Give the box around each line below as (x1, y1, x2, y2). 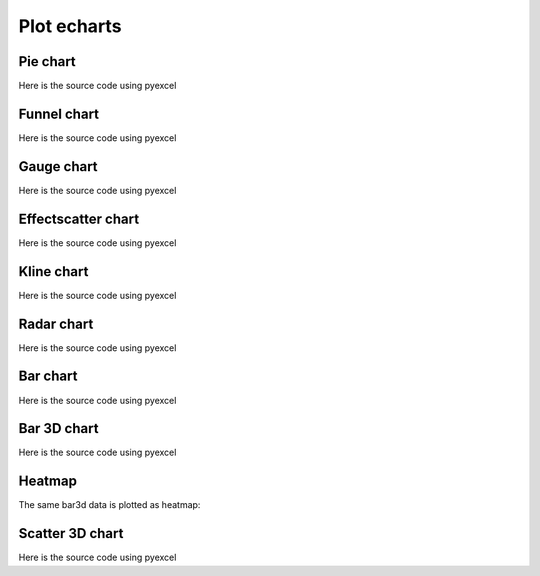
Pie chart (18, 53, 77, 70)
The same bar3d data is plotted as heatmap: (18, 499, 201, 511)
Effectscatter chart (18, 210, 140, 227)
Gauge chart (18, 158, 99, 175)
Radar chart (18, 315, 94, 332)
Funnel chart (18, 105, 100, 122)
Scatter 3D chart (18, 525, 124, 542)
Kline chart (18, 263, 89, 280)
